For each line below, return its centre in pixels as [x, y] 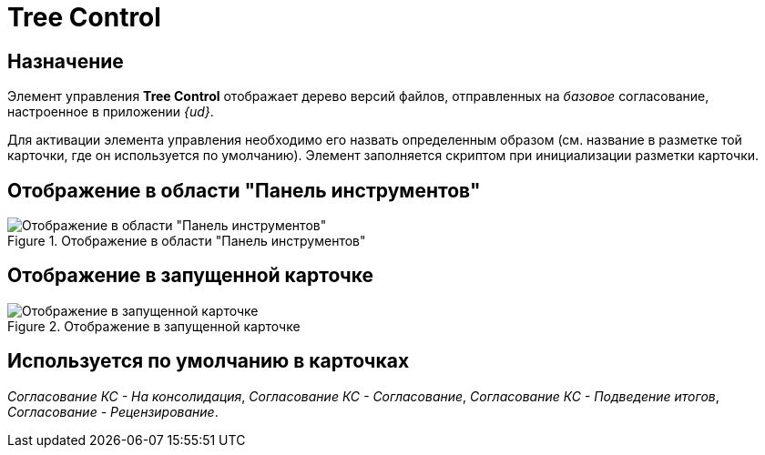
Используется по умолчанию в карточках [209, 361]
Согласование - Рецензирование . [113, 411]
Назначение [66, 61]
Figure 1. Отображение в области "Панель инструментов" [187, 241]
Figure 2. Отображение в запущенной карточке [154, 326]
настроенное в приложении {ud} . [111, 112]
